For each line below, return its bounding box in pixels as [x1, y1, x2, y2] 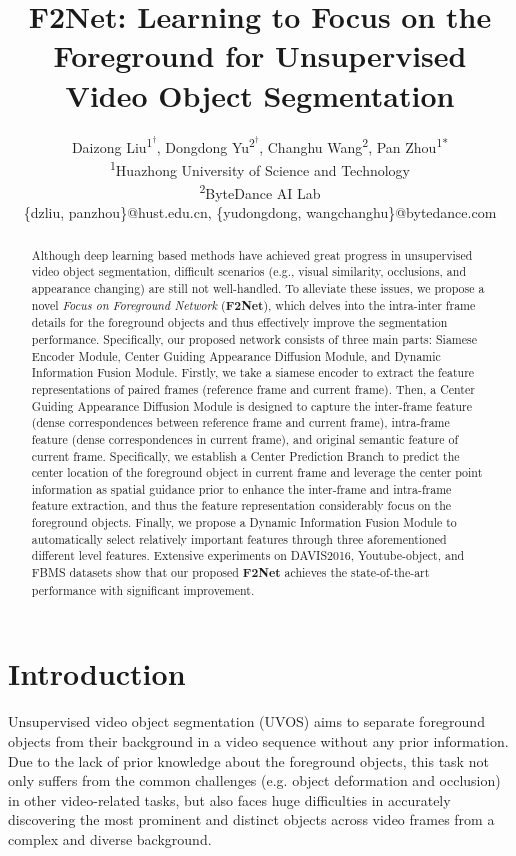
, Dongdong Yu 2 [156, 133, 255, 157]
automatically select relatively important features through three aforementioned [31, 530, 447, 547]
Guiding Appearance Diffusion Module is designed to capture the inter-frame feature [31, 397, 473, 414]
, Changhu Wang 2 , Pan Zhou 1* [259, 133, 449, 157]
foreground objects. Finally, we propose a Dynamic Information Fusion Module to [31, 514, 457, 531]
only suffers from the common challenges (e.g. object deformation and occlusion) [8, 770, 501, 791]
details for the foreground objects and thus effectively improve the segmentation [31, 314, 448, 331]
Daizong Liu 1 [71, 133, 153, 157]
